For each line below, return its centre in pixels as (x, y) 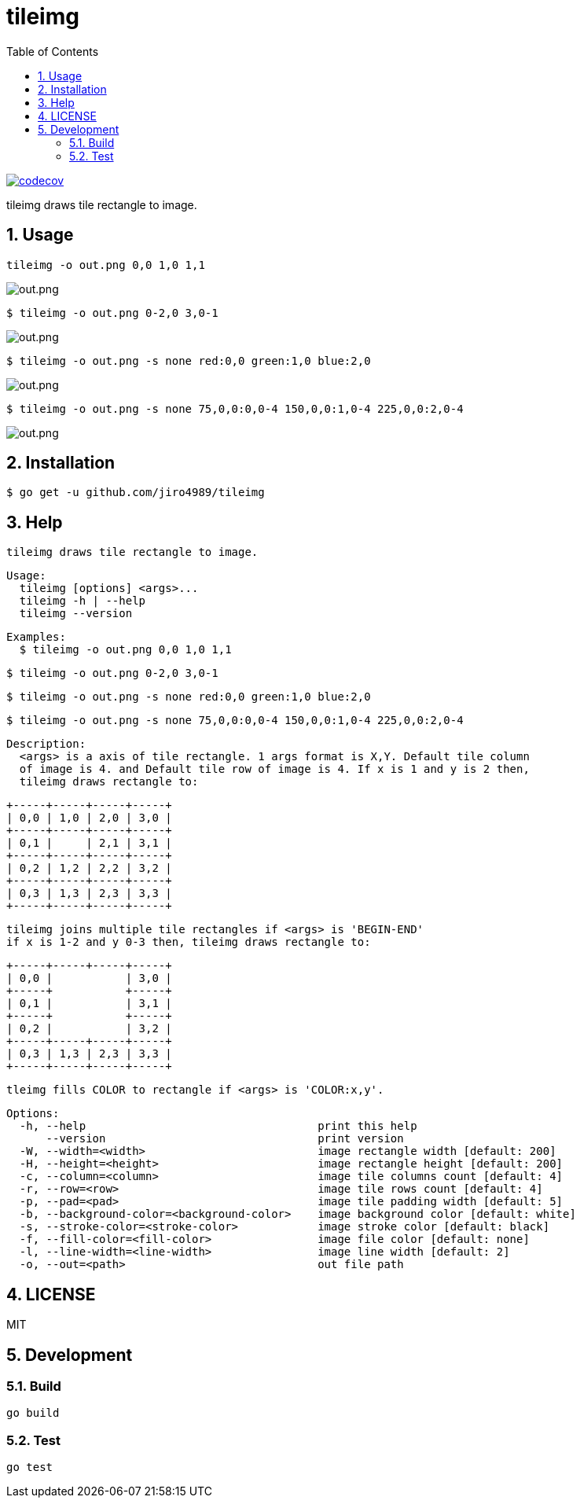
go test (30, 1467)
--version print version (225, 1139)
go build (33, 1413)
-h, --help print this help (218, 1126)
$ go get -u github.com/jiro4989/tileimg (136, 493)
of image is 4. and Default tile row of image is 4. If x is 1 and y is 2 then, (274, 769)
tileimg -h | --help (83, 601)
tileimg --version (76, 614)
